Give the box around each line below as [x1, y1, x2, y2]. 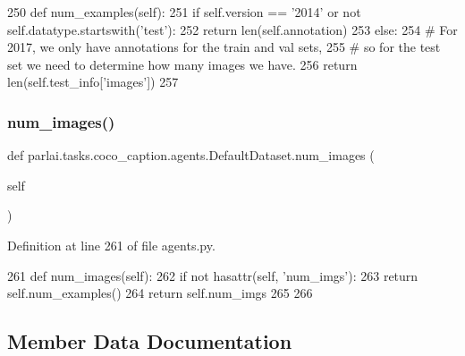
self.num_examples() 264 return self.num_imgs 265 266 [7, 284, 313, 302]
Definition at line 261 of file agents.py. [7, 235, 216, 254]
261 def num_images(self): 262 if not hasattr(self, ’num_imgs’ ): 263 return [7, 266, 418, 284]
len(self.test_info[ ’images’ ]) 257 [7, 72, 179, 91]
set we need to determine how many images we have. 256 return [7, 55, 358, 73]
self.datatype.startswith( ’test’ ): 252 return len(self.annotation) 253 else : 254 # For [7, 20, 458, 38]
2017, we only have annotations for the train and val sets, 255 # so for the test [7, 38, 441, 56]
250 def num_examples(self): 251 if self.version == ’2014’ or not [7, 3, 361, 21]
